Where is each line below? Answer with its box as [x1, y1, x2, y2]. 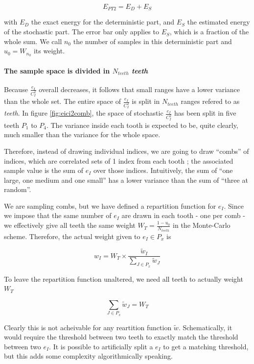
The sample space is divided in [4, 65, 110, 75]
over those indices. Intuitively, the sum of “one [93, 165, 233, 175]
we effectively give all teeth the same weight [4, 220, 136, 230]
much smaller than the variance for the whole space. [4, 129, 161, 140]
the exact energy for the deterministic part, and [31, 17, 175, 27]
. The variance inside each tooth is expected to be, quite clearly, [46, 120, 238, 130]
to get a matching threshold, [163, 341, 249, 351]
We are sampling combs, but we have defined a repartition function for [4, 200, 216, 211]
